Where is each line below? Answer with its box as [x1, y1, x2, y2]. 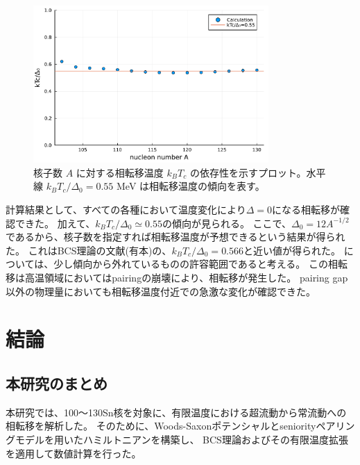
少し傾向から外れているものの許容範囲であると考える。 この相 [53, 256, 338, 271]
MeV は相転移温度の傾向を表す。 [116, 179, 265, 193]
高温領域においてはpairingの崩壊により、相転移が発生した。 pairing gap [24, 270, 348, 284]
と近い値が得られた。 [243, 243, 341, 257]
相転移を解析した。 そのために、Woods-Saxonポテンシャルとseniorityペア [6, 418, 336, 433]
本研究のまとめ [6, 372, 108, 393]
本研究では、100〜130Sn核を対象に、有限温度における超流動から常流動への [6, 405, 347, 419]
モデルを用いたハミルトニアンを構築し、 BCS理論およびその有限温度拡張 [15, 432, 348, 446]
